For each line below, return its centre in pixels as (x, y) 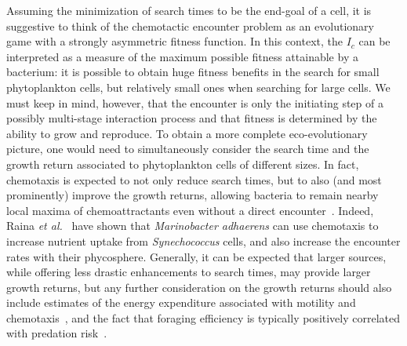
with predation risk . (57, 333)
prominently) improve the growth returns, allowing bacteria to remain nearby (193, 195)
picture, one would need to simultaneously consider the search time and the (188, 149)
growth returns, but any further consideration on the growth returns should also (199, 287)
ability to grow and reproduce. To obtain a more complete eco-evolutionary (187, 133)
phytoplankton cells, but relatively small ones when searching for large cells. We (198, 87)
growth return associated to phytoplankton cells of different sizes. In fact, (183, 164)
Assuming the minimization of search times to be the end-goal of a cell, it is (189, 10)
